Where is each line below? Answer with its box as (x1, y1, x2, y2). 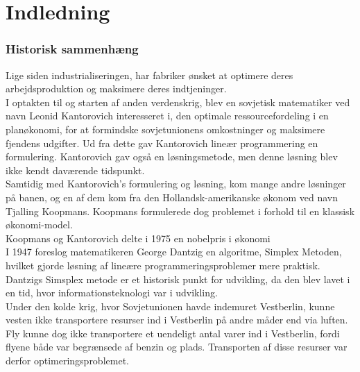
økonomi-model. (6, 217, 73, 232)
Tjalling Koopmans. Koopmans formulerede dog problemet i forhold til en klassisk (6, 203, 355, 218)
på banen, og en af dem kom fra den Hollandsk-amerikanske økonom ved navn (6, 189, 338, 204)
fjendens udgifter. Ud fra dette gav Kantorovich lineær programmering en (6, 135, 318, 150)
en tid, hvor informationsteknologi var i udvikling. (6, 285, 218, 300)
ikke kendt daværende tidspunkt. (6, 162, 145, 177)
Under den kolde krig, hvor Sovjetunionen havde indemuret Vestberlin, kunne (6, 298, 335, 313)
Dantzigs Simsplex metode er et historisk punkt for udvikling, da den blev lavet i (6, 271, 350, 286)
